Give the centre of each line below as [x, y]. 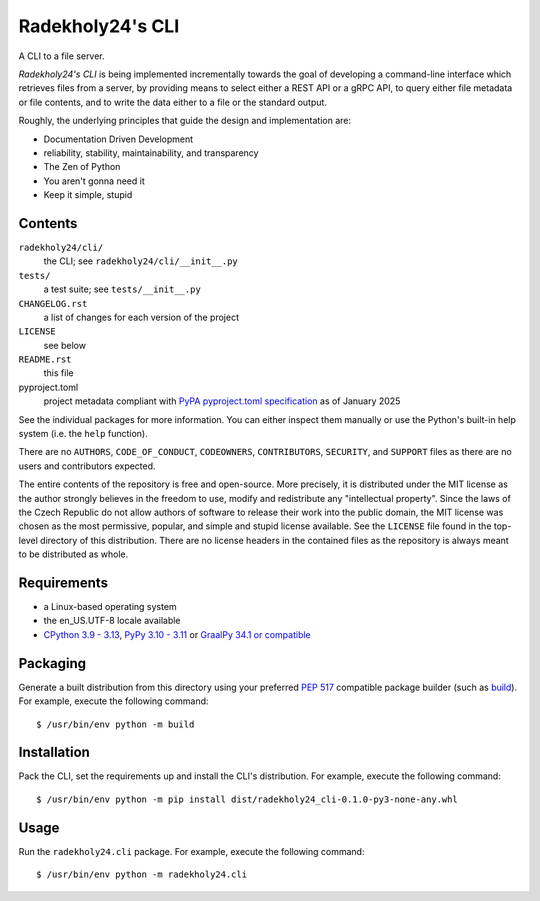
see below [65, 345]
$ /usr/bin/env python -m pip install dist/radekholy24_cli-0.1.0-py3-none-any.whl [247, 799]
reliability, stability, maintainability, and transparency [151, 152]
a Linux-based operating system [110, 607]
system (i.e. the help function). [83, 434]
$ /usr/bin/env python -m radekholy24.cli [142, 874]
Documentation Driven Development [118, 139]
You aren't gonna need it [94, 181]
